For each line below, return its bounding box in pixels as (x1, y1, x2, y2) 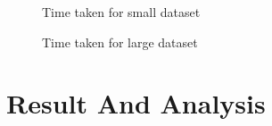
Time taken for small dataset (42, 3, 201, 21)
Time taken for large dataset (42, 32, 198, 51)
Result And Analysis (6, 85, 266, 122)
